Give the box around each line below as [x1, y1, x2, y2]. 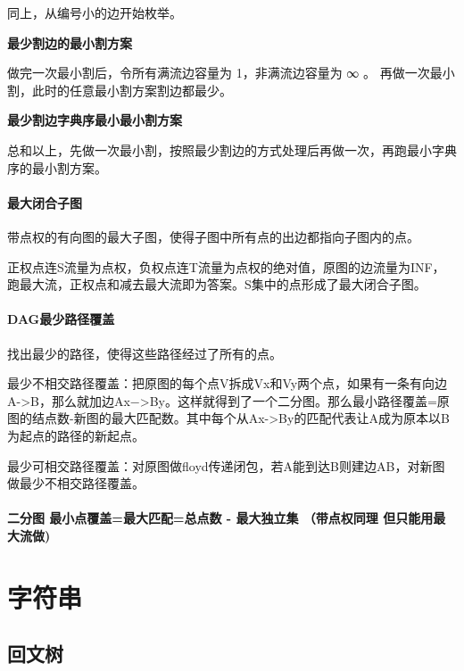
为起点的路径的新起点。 [7, 426, 145, 444]
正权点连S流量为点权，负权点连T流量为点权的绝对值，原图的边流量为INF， [7, 257, 445, 276]
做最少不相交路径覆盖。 [7, 474, 145, 493]
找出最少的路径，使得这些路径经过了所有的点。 [7, 344, 282, 362]
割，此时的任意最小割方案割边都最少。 [7, 80, 232, 99]
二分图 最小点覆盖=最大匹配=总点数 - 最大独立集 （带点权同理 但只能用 [7, 509, 434, 527]
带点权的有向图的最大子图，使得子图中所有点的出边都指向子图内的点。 [7, 227, 419, 245]
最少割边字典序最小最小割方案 [7, 111, 182, 129]
